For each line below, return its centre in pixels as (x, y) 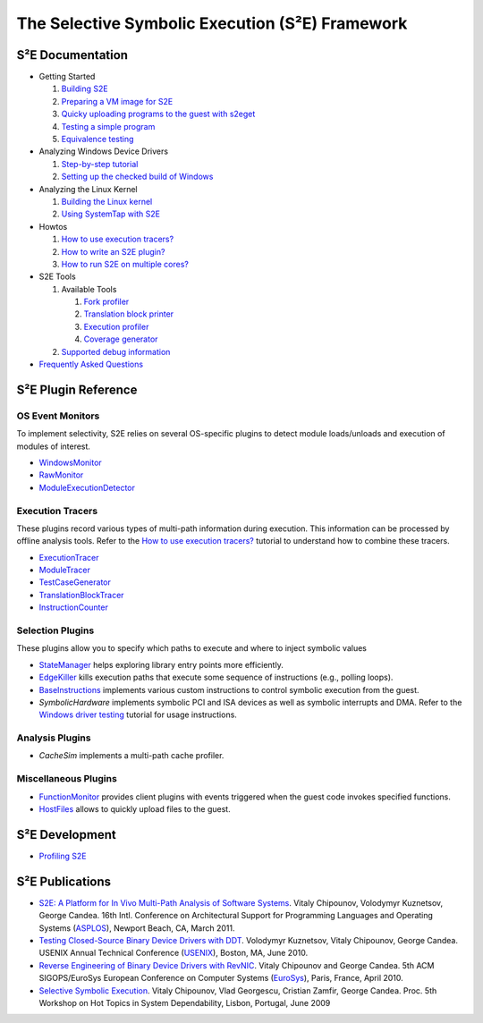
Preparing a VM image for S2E (117, 101)
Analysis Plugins (54, 738)
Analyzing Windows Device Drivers (104, 151)
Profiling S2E (63, 856)
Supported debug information (116, 351)
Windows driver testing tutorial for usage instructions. (138, 714)
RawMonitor (61, 475)
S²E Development (66, 835)
